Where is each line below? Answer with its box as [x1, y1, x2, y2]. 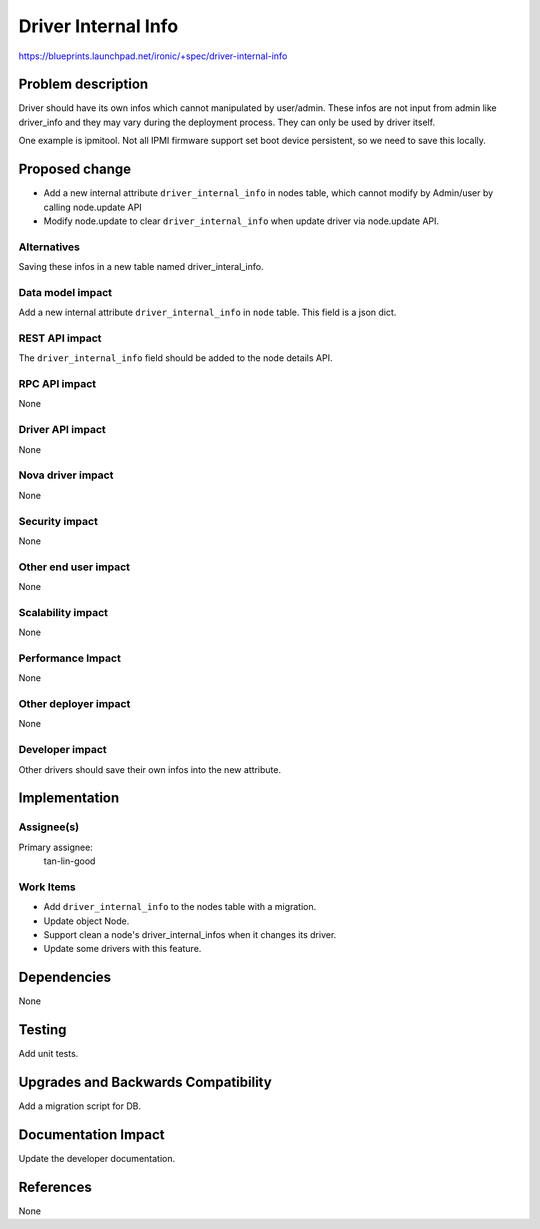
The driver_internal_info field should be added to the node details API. [18, 352, 333, 364]
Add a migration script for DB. [18, 1100, 142, 1112]
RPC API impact [18, 377, 97, 391]
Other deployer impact [18, 697, 131, 711]
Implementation [18, 790, 120, 807]
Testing [18, 1021, 67, 1039]
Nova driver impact [18, 468, 114, 482]
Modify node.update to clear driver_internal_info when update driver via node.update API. [43, 215, 440, 227]
